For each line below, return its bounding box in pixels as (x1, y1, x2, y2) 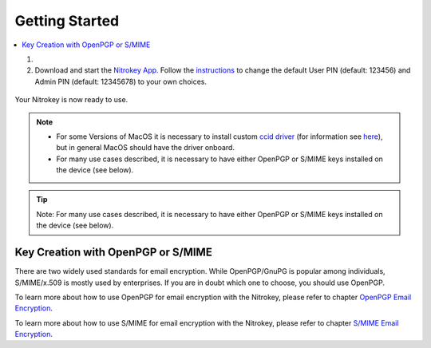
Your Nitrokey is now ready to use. (14, 95, 129, 105)
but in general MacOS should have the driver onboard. (56, 143, 235, 152)
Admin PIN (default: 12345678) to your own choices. (34, 77, 208, 86)
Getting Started (14, 12, 120, 30)
